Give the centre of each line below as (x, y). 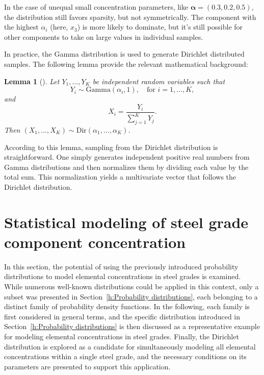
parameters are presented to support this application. (87, 366)
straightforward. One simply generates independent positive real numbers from (127, 157)
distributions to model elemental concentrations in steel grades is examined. (123, 276)
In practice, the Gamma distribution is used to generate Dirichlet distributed (124, 54)
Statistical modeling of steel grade (126, 222)
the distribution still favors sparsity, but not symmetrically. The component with (130, 17)
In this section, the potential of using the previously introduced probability (121, 266)
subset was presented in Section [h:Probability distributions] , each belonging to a (131, 296)
